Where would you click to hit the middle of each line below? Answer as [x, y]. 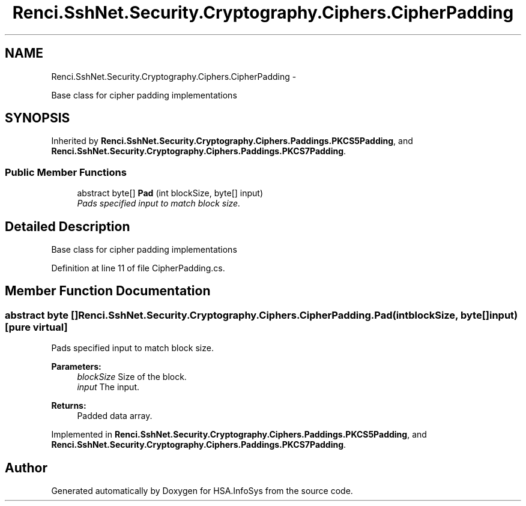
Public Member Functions [66, 172]
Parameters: [76, 367]
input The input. [108, 387]
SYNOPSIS [38, 118]
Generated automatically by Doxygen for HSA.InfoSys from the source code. [202, 491]
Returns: [69, 406]
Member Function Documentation [108, 291]
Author [26, 468]
